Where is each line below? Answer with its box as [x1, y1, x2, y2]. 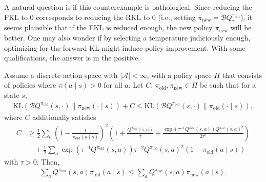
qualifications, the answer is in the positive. [4, 52, 140, 63]
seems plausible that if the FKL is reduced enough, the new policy [4, 22, 213, 33]
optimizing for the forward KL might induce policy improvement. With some [4, 42, 245, 53]
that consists [222, 69, 262, 80]
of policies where [4, 79, 56, 90]
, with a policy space [147, 69, 212, 80]
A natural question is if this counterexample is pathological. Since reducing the [4, 2, 252, 12]
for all [104, 79, 122, 90]
